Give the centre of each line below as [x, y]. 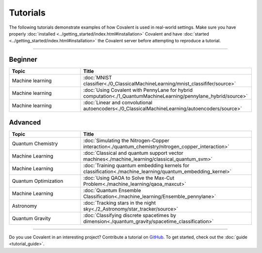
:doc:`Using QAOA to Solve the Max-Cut [129, 178]
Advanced [25, 122]
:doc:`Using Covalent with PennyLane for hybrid [138, 90]
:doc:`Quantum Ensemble [112, 190]
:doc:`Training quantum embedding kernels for [136, 165]
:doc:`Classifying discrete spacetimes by [130, 215]
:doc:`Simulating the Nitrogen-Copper [126, 140]
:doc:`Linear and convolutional [118, 103]
